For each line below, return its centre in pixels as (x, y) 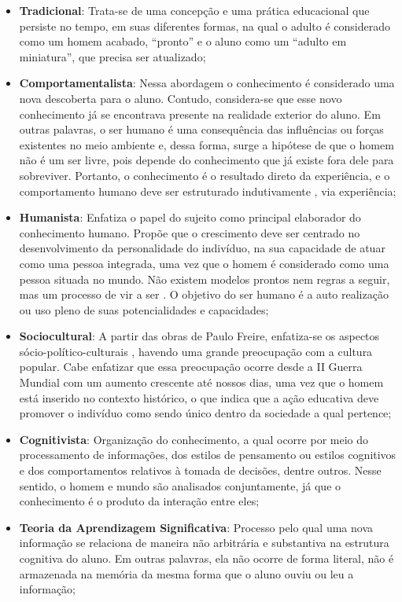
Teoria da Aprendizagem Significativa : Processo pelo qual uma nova (196, 527)
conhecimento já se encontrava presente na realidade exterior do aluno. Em (200, 114)
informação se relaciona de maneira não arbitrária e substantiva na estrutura (204, 543)
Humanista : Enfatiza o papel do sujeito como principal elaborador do (190, 217)
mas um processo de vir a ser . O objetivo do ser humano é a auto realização (204, 294)
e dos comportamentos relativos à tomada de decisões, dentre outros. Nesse (200, 470)
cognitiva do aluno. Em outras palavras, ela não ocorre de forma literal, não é (207, 558)
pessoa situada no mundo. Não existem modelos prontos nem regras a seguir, (205, 279)
